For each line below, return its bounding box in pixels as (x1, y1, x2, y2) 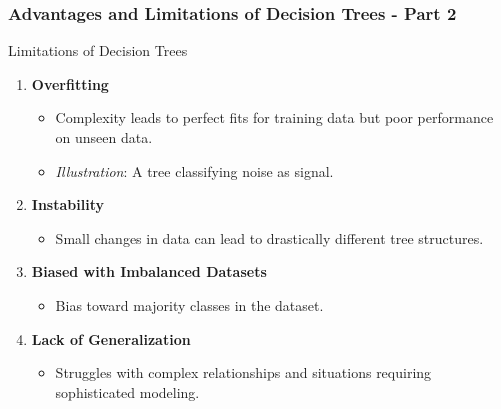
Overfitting (31, 73, 109, 94)
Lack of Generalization (31, 328, 191, 349)
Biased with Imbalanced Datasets (31, 261, 267, 282)
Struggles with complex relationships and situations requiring (55, 362, 432, 383)
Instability (31, 194, 104, 215)
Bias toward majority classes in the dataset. (55, 294, 324, 315)
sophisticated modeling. (55, 381, 200, 402)
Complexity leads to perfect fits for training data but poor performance (55, 107, 494, 128)
